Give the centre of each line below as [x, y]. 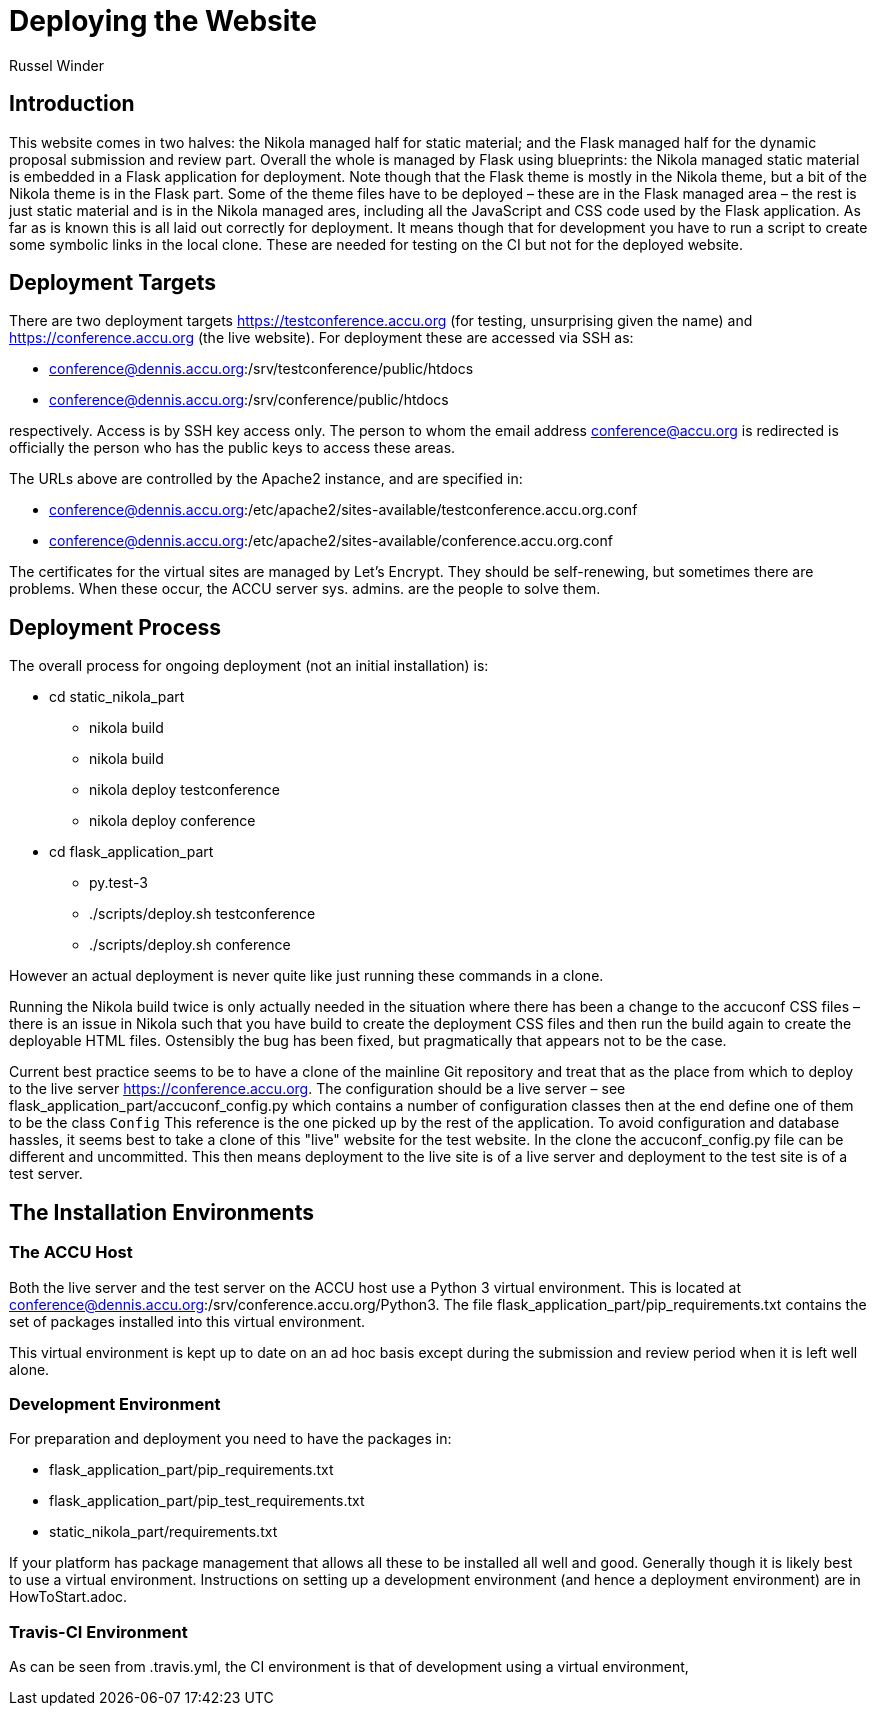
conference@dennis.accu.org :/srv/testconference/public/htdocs [261, 369]
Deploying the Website [163, 21]
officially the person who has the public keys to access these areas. [232, 448]
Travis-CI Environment [98, 1631]
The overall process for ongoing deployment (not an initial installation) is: [249, 666]
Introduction [72, 104]
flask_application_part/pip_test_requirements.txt [207, 1501]
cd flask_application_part [131, 852]
